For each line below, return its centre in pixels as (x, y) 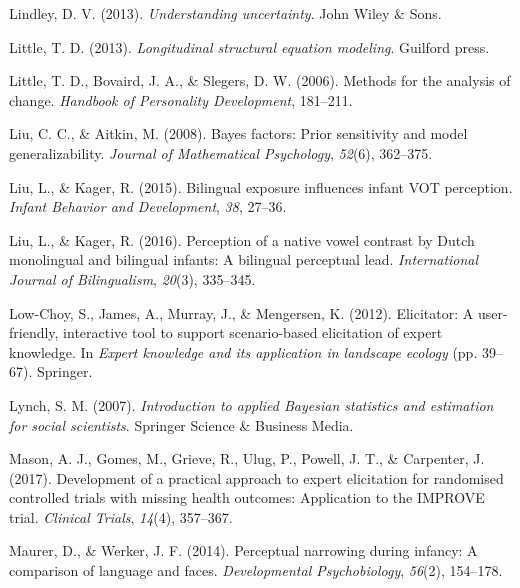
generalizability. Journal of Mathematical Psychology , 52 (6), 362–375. (221, 152)
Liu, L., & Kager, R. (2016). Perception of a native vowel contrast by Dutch (242, 239)
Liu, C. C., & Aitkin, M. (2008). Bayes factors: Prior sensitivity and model (238, 133)
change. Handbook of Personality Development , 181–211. (181, 99)
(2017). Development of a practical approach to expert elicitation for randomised (256, 477)
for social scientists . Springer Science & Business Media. (181, 424)
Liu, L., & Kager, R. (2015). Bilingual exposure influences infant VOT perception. (261, 186)
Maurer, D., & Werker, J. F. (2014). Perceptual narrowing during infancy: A (243, 550)
